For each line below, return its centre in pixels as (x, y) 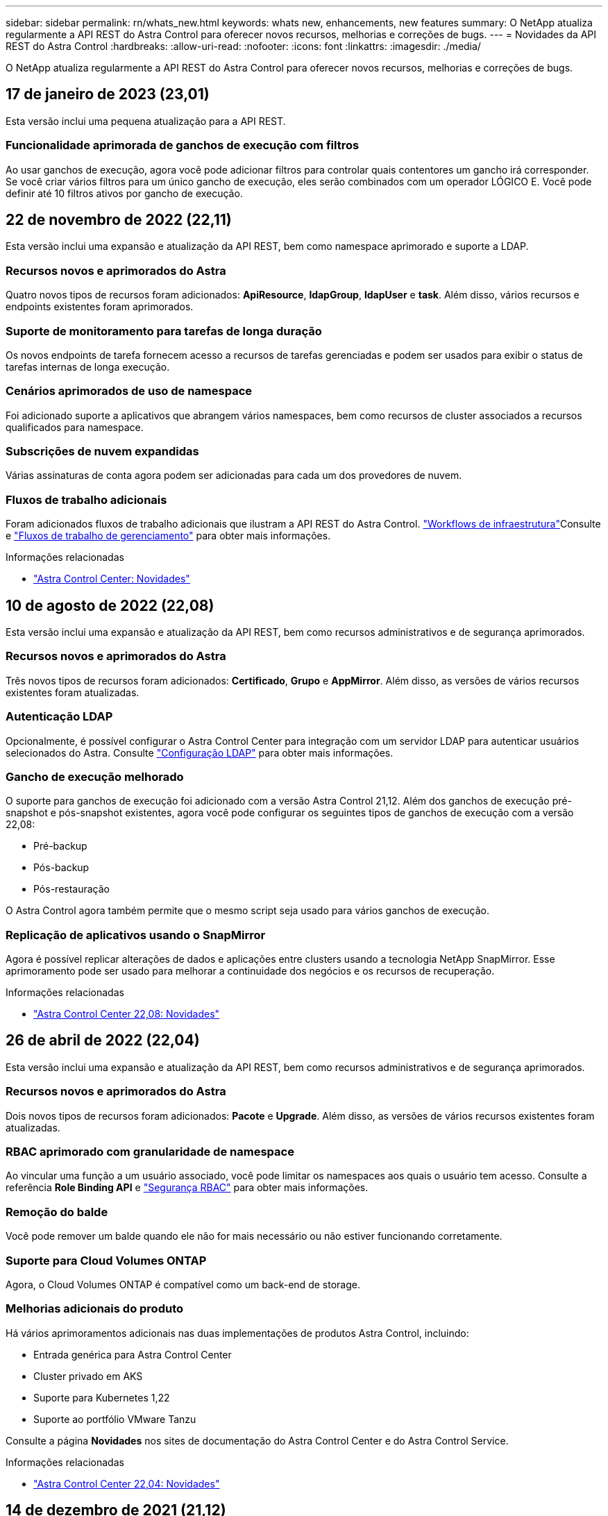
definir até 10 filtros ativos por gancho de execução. (124, 193)
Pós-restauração (71, 889)
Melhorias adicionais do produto (95, 1309)
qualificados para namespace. (75, 427)
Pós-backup (61, 868)
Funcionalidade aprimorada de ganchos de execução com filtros (183, 145)
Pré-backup (60, 846)
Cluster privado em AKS (88, 1376)
